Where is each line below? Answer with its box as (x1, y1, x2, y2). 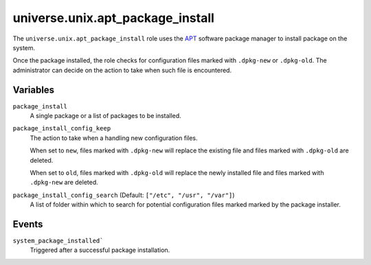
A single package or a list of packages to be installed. (30, 112, 181, 120)
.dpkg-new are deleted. (30, 178, 99, 187)
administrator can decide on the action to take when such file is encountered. (12, 66, 232, 74)
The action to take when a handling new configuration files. (30, 134, 198, 142)
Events (12, 218, 43, 230)
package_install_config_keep (12, 124, 111, 132)
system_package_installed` (12, 237, 104, 245)
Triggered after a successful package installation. (30, 246, 170, 254)
